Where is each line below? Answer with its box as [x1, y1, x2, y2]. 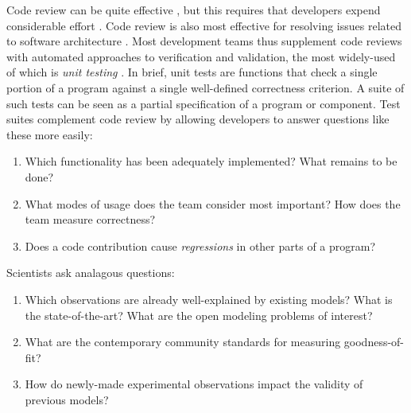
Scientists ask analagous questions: [6, 264, 175, 281]
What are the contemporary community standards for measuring [25, 333, 341, 350]
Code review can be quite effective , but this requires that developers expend [6, 2, 381, 18]
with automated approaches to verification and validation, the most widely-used [6, 48, 396, 64]
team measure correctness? [25, 211, 156, 228]
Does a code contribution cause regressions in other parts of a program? [25, 237, 376, 254]
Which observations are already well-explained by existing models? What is [25, 290, 393, 307]
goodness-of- [343, 333, 405, 350]
